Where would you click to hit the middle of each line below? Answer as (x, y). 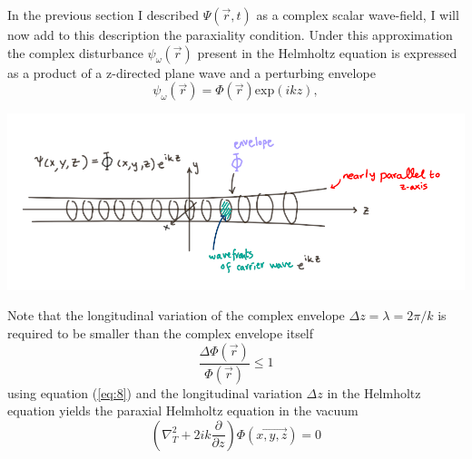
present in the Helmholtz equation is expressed (327, 52)
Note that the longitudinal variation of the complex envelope (176, 315)
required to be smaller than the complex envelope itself (161, 333)
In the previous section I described (103, 15)
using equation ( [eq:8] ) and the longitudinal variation (155, 392)
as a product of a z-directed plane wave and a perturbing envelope (192, 72)
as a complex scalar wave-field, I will (358, 15)
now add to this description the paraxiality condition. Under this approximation (230, 34)
